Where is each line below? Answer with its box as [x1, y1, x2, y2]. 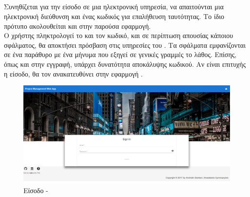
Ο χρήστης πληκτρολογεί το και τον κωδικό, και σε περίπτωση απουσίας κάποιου [4, 30, 233, 40]
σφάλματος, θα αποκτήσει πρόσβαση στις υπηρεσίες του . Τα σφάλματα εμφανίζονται [4, 39, 246, 50]
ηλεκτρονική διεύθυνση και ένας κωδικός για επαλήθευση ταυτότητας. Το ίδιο [4, 11, 225, 21]
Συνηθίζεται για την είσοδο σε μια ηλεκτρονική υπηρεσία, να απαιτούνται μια [4, 1, 224, 12]
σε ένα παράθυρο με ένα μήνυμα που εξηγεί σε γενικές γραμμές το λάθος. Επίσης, [4, 49, 237, 59]
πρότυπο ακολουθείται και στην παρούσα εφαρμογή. [4, 20, 151, 31]
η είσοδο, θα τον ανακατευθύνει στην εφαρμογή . [4, 68, 143, 79]
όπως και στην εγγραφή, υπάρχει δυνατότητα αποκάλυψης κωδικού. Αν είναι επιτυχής [4, 59, 246, 69]
